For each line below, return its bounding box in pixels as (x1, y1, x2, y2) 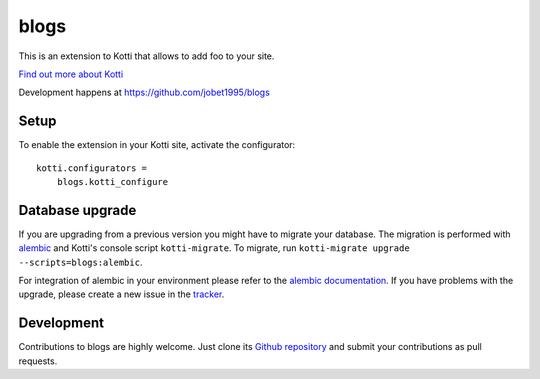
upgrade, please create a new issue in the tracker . (18, 288, 225, 300)
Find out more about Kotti (18, 68, 124, 80)
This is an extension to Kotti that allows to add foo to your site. (18, 50, 275, 62)
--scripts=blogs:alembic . (18, 256, 143, 268)
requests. (18, 355, 58, 367)
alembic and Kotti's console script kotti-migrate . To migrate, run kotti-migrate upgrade (18, 242, 410, 254)
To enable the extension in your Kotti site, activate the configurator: (18, 139, 296, 151)
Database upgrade (18, 201, 137, 219)
